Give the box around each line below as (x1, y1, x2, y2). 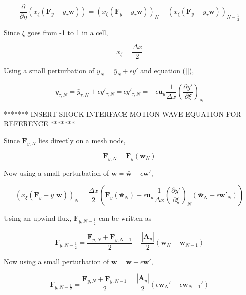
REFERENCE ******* (4, 118, 75, 129)
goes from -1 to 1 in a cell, (27, 27, 108, 37)
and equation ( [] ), (140, 65, 194, 76)
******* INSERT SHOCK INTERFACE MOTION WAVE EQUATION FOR (4, 108, 241, 119)
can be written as (98, 213, 152, 223)
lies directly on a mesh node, (38, 135, 126, 146)
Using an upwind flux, (4, 213, 72, 223)
